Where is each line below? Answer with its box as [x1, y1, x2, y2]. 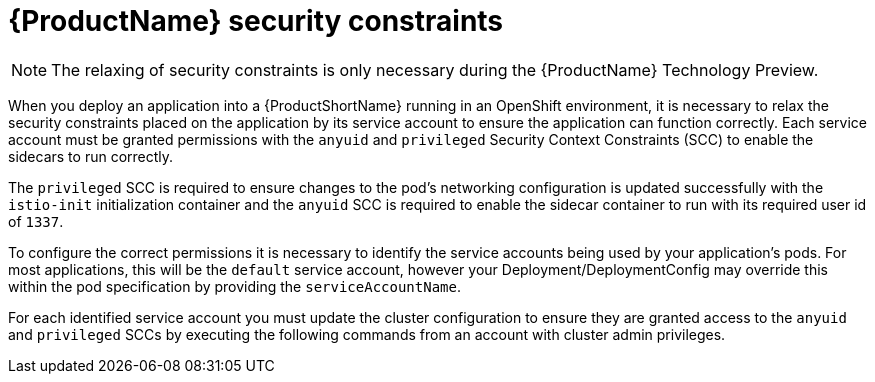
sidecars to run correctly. [8, 147, 174, 165]
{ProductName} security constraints [8, 4, 504, 38]
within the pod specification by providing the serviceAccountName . [8, 277, 461, 295]
